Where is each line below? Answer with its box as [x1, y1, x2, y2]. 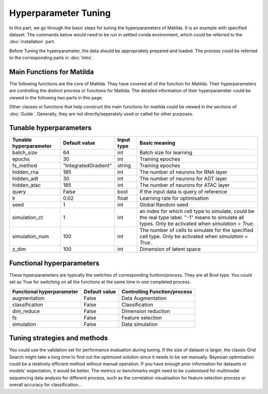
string [117, 162, 131, 169]
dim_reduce [12, 308, 40, 315]
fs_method [12, 162, 37, 169]
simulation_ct [12, 214, 43, 221]
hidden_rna [12, 169, 39, 176]
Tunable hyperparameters [9, 124, 92, 132]
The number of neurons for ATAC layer [139, 182, 230, 189]
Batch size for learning [139, 149, 193, 156]
